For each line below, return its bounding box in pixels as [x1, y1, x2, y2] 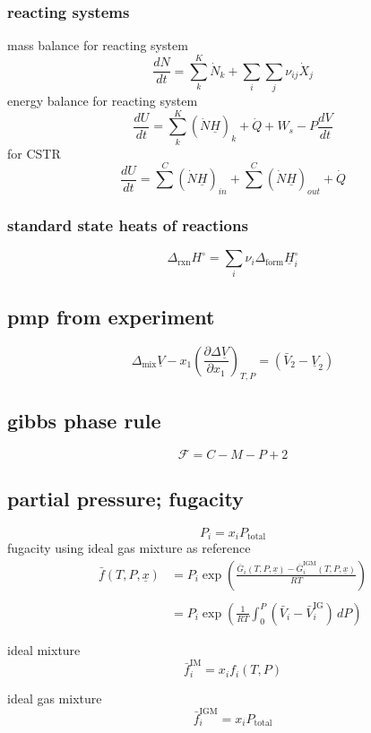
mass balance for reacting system [7, 36, 188, 55]
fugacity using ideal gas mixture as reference [7, 539, 251, 557]
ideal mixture [7, 640, 81, 659]
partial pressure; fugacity [7, 484, 244, 512]
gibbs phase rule [7, 406, 161, 434]
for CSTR [7, 143, 61, 162]
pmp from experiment [7, 302, 215, 330]
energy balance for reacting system [7, 91, 198, 109]
